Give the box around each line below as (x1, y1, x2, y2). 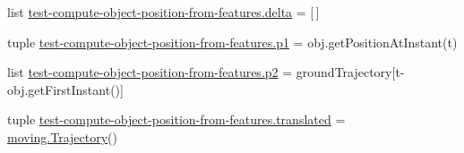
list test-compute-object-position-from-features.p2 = (7, 63, 293, 81)
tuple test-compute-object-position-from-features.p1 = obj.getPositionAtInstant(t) (7, 32, 458, 51)
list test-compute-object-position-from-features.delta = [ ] (7, 3, 320, 21)
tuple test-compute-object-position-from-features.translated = (7, 110, 346, 129)
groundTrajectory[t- (296, 63, 405, 81)
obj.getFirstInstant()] (7, 80, 124, 98)
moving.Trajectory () (7, 127, 118, 146)
